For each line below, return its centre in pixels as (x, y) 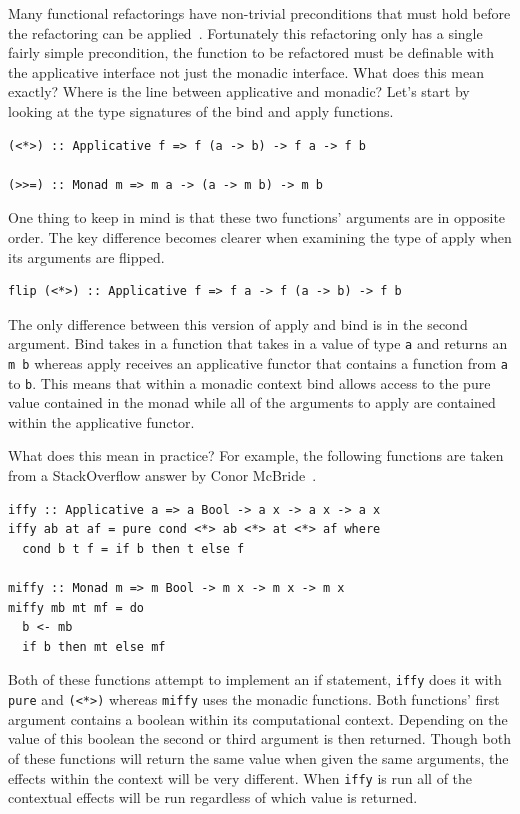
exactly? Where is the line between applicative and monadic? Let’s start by (239, 91)
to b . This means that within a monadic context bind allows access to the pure (249, 382)
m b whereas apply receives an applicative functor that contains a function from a (258, 362)
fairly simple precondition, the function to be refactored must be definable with (251, 52)
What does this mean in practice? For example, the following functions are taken (256, 455)
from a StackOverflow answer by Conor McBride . (162, 475)
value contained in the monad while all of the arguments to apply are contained (252, 402)
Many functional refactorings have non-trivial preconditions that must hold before (259, 13)
